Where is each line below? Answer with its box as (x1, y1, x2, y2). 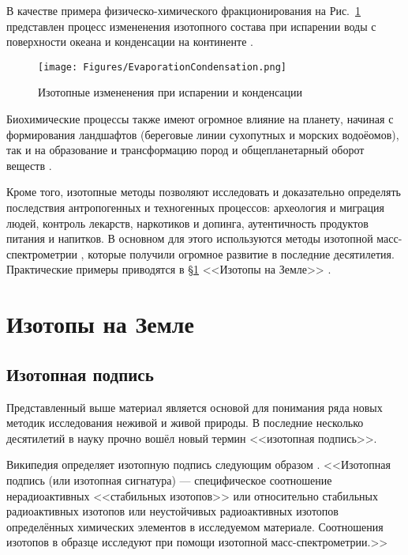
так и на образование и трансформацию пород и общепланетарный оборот (6, 142, 365, 158)
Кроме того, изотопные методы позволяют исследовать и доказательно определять (6, 183, 401, 200)
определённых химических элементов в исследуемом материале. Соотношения (6, 518, 384, 534)
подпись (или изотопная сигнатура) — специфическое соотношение (6, 471, 332, 488)
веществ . (6, 157, 52, 173)
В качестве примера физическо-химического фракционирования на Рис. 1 (6, 2, 361, 18)
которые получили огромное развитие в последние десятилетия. (88, 245, 395, 262)
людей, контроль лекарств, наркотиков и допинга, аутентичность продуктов (6, 214, 369, 231)
